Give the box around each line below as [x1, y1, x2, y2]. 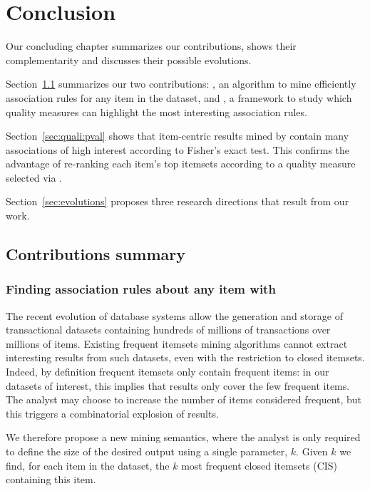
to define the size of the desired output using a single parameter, [6, 444, 288, 458]
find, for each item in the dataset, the [6, 458, 170, 472]
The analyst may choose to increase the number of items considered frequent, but [6, 392, 362, 407]
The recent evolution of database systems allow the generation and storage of [6, 308, 343, 323]
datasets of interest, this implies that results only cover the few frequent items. [6, 378, 350, 393]
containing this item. [6, 472, 96, 487]
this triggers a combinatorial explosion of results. [6, 405, 219, 420]
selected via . [6, 170, 63, 185]
